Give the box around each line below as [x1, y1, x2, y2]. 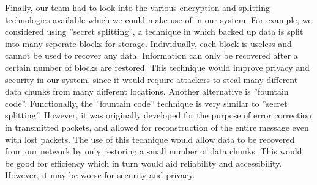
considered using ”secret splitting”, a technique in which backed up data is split [5, 25, 304, 38]
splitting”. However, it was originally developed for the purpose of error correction [5, 109, 312, 122]
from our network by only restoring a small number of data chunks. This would [5, 145, 302, 158]
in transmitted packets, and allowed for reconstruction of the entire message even [5, 120, 309, 133]
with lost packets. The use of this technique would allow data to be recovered [5, 132, 295, 145]
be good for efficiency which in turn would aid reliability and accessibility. [5, 156, 282, 169]
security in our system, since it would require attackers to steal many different [5, 73, 298, 85]
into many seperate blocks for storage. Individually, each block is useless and [5, 37, 292, 49]
